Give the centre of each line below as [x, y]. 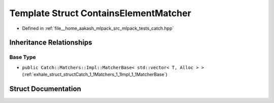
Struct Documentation [45, 89]
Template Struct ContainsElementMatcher [100, 13]
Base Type [23, 57]
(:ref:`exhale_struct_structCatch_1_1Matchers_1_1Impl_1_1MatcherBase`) [95, 74]
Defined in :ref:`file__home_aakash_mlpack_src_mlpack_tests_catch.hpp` [98, 28]
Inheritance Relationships [51, 43]
